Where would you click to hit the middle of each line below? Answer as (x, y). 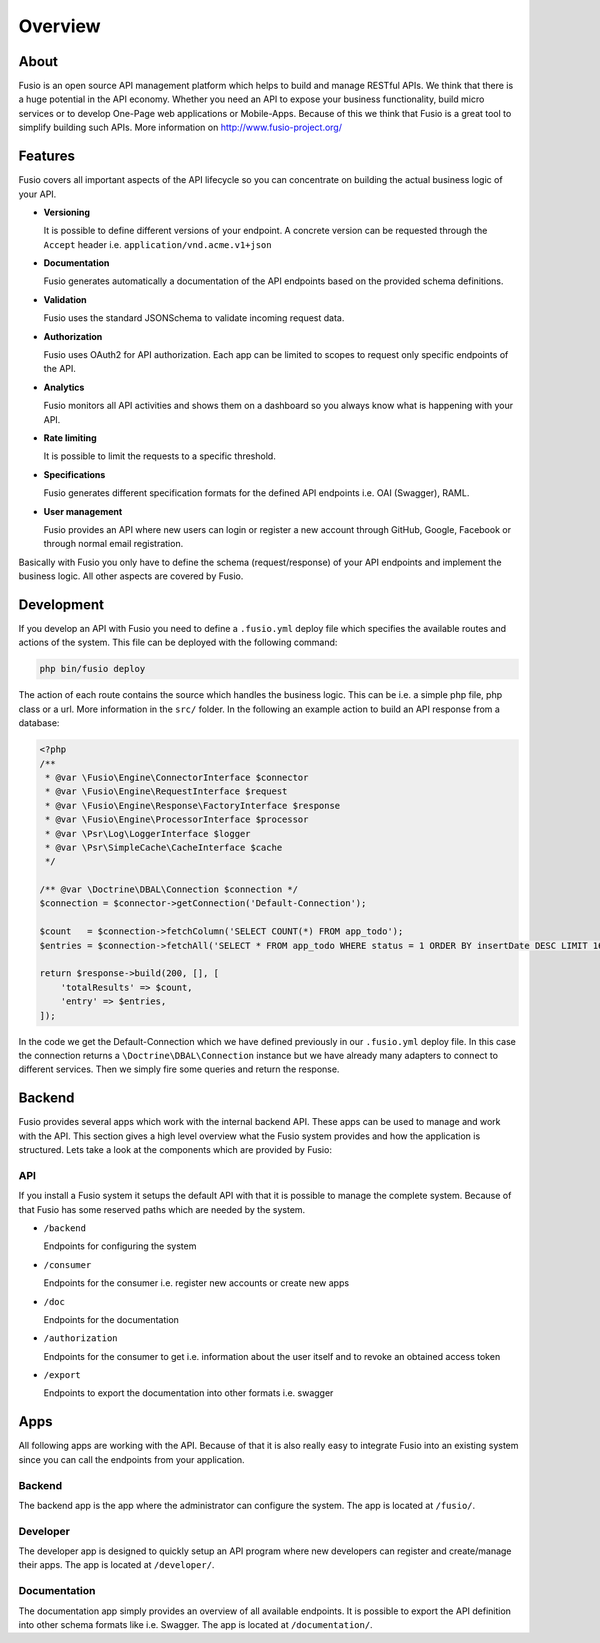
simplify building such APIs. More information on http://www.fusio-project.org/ (180, 127)
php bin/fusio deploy (92, 669)
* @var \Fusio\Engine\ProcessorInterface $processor (177, 819)
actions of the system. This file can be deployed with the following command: (178, 642)
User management (83, 511)
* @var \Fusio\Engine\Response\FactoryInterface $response (193, 805)
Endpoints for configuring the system (120, 1246)
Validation (65, 299)
